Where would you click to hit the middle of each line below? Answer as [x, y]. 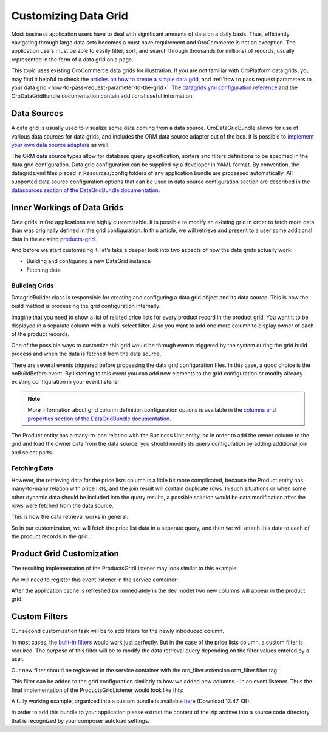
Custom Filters [40, 617]
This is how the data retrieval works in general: [70, 517]
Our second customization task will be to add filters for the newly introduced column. [118, 631]
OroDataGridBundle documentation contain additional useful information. [102, 96]
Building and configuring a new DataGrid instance [89, 261]
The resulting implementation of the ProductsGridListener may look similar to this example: [125, 569]
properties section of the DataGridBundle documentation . [99, 419]
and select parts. [32, 452]
